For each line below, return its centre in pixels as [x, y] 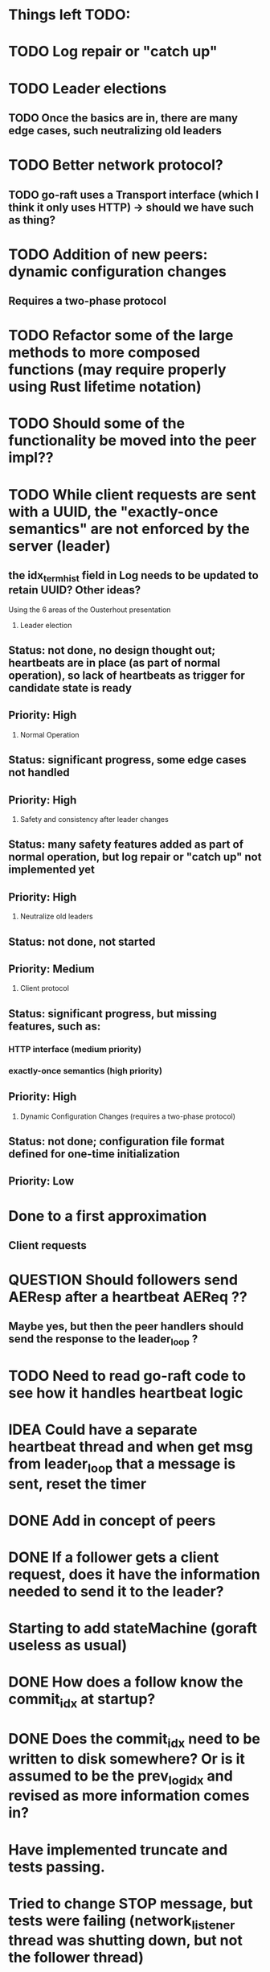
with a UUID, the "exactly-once [113, 511]
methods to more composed [104, 353]
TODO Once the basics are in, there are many [123, 118]
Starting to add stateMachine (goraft [133, 1628]
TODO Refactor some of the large [121, 336]
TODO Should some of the [97, 423]
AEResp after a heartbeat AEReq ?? [128, 1297]
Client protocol [45, 988]
